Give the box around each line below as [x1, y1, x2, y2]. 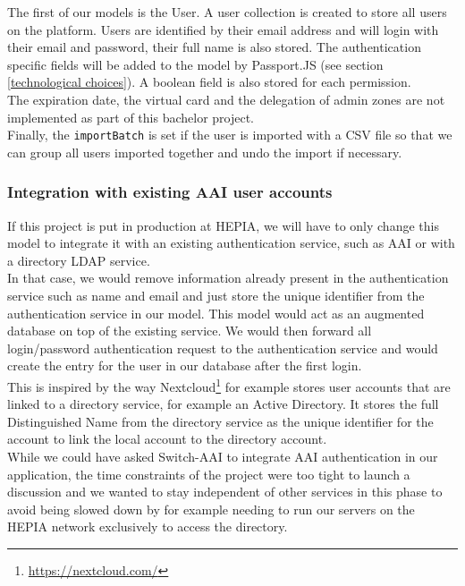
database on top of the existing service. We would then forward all [7, 321, 372, 340]
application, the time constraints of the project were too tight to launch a [7, 464, 410, 483]
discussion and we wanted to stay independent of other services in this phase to [7, 482, 443, 501]
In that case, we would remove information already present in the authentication [7, 268, 449, 287]
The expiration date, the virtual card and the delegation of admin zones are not [7, 89, 445, 108]
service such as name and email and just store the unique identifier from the [7, 286, 425, 304]
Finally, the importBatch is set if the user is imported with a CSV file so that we [7, 125, 452, 144]
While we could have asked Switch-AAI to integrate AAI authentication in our [7, 447, 438, 465]
